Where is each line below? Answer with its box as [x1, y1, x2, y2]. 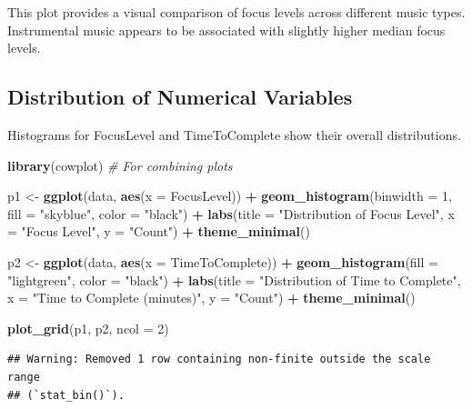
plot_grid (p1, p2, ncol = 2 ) [7, 318, 169, 337]
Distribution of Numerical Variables [7, 83, 353, 111]
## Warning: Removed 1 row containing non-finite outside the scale [7, 353, 431, 366]
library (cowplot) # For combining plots [7, 155, 233, 175]
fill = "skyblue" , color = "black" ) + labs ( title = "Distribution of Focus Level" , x [7, 204, 455, 223]
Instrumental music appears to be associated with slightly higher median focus [7, 20, 446, 39]
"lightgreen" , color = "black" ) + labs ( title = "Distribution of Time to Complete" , [7, 270, 461, 289]
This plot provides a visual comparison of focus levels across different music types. [7, 3, 466, 21]
